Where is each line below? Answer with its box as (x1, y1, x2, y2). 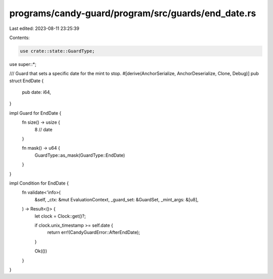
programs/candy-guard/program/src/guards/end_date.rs (9, 8, 256, 19)
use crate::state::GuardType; (20, 48, 95, 54)
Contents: (9, 34, 30, 41)
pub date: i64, (22, 89, 52, 95)
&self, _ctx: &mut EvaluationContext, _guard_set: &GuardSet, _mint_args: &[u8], (34, 196, 199, 202)
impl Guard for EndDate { (9, 110, 62, 116)
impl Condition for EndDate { (9, 180, 69, 186)
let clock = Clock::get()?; (34, 213, 86, 219)
